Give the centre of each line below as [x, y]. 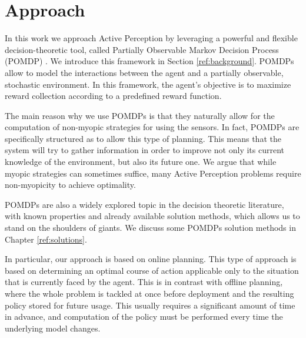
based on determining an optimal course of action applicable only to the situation [152, 270]
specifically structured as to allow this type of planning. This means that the [143, 138]
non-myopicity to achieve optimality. [70, 185]
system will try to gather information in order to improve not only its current [145, 150]
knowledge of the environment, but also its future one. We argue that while [141, 162]
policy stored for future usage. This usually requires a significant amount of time [150, 305]
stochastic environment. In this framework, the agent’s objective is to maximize [148, 84]
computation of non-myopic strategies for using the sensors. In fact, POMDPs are [152, 127]
